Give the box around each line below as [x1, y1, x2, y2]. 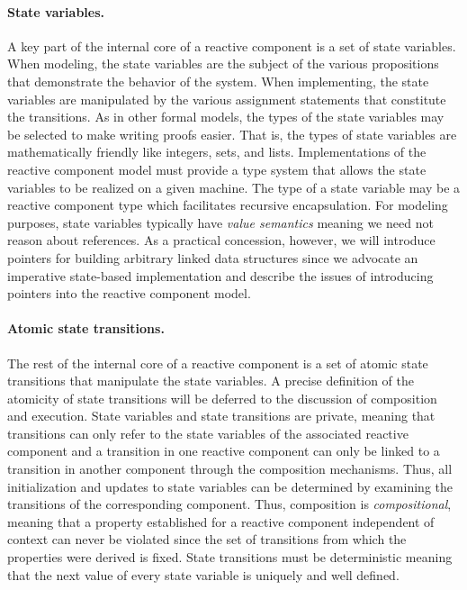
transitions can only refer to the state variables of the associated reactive [7, 423, 409, 442]
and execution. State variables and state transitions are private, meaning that [7, 406, 436, 425]
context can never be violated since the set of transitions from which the [7, 530, 407, 549]
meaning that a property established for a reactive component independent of [7, 512, 435, 531]
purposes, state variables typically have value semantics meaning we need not [7, 213, 434, 231]
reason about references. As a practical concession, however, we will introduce [7, 231, 436, 250]
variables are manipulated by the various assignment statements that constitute [7, 89, 446, 108]
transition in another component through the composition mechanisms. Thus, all [7, 459, 453, 478]
